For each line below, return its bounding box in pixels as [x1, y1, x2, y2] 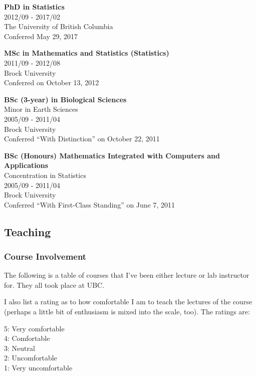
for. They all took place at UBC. [4, 279, 105, 290]
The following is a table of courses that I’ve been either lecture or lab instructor [4, 270, 249, 280]
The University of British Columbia [4, 21, 113, 32]
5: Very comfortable [4, 323, 65, 333]
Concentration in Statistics [4, 169, 86, 180]
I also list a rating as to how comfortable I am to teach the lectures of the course [4, 296, 252, 307]
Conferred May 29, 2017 [4, 31, 78, 41]
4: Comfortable [4, 333, 50, 343]
